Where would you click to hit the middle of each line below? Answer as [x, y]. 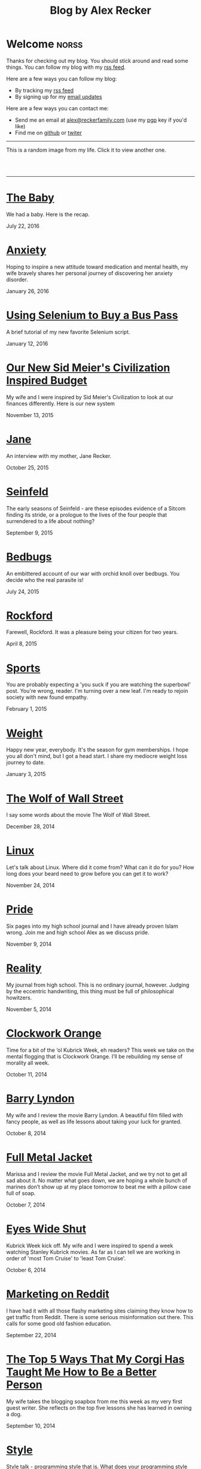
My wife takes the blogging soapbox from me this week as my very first [94, 1401]
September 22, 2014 [31, 1335]
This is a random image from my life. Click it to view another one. [86, 150]
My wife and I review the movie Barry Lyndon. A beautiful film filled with [95, 1115]
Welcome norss [45, 44]
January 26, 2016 [28, 291]
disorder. [17, 279]
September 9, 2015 [30, 533]
